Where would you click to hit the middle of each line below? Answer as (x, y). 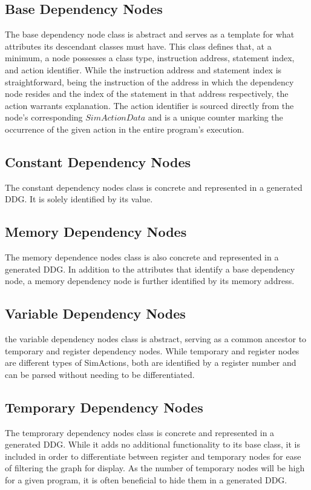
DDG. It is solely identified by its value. (79, 199)
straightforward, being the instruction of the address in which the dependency (149, 81)
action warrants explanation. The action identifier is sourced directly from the (149, 105)
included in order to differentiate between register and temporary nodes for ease (153, 456)
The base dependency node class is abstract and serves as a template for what (150, 34)
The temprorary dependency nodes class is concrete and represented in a (140, 432)
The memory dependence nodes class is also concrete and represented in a (142, 257)
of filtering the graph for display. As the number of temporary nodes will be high (155, 468)
